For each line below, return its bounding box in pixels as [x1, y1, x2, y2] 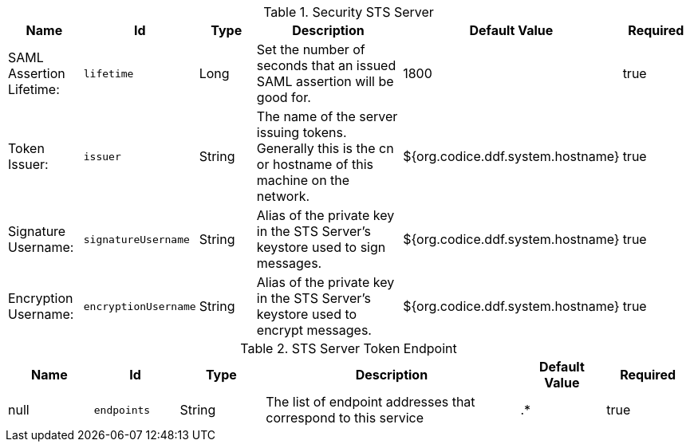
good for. [256, 89, 311, 105]
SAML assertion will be [256, 73, 394, 89]
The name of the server [256, 108, 398, 124]
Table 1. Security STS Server [263, 4, 434, 20]
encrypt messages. [256, 322, 372, 338]
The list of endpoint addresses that [266, 394, 475, 410]
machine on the [256, 172, 350, 188]
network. [256, 188, 310, 204]
